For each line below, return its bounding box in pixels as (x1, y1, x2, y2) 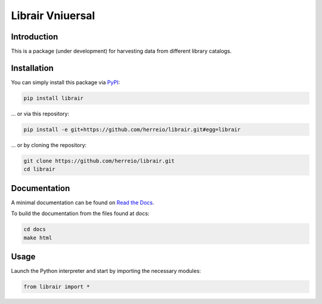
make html (23, 234, 52, 241)
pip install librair (23, 94, 83, 102)
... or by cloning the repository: (11, 141, 87, 149)
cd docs (23, 226, 46, 233)
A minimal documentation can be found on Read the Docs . (11, 199, 154, 206)
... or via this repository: (11, 110, 70, 117)
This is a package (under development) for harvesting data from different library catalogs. (11, 48, 232, 55)
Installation (11, 63, 54, 73)
